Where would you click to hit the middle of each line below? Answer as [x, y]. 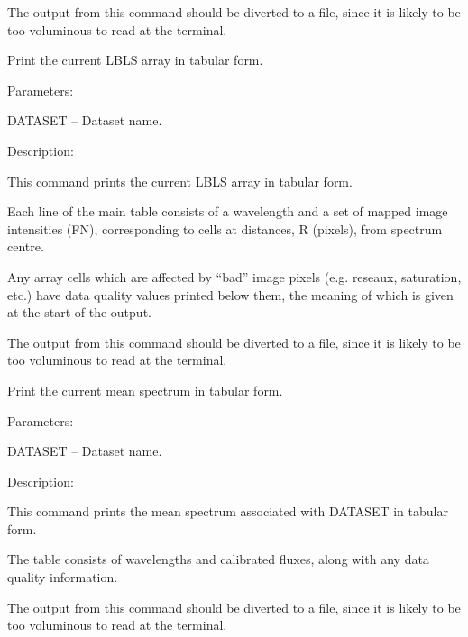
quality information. [63, 577]
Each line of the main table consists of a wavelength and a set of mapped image [228, 211]
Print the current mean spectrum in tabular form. [145, 390]
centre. [26, 246]
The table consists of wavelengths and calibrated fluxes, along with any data [218, 559]
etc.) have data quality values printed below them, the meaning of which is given [230, 294]
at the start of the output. [79, 312]
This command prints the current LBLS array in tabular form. [180, 181]
